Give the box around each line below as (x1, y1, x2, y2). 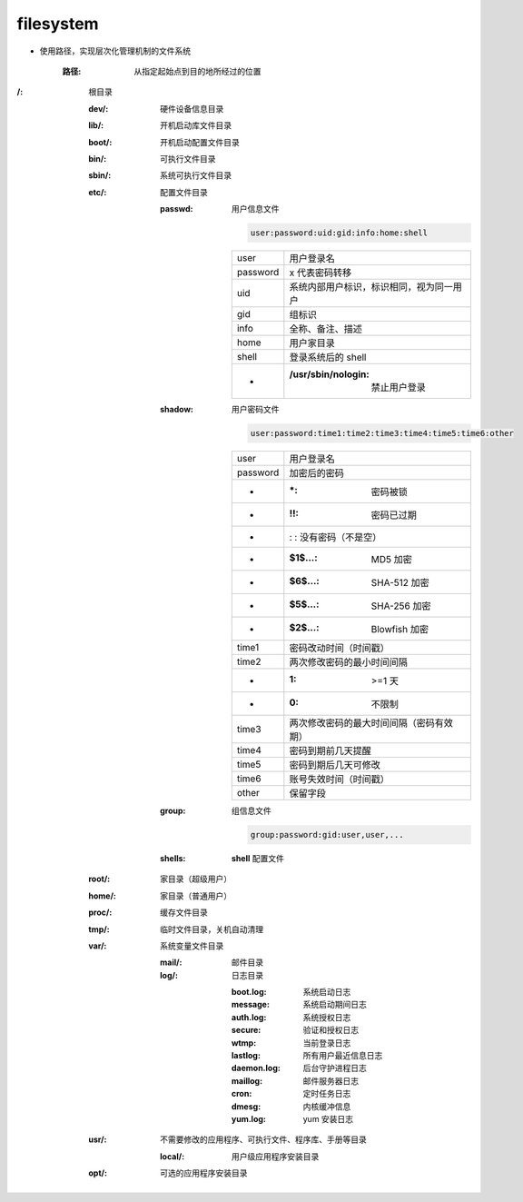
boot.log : (232, 987, 267, 998)
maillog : (232, 1075, 263, 1086)
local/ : (160, 1150, 185, 1162)
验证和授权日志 (302, 1025, 359, 1036)
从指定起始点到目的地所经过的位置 (133, 65, 261, 76)
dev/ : (88, 103, 109, 114)
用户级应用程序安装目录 (232, 1150, 320, 1162)
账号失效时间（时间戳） (289, 773, 390, 785)
